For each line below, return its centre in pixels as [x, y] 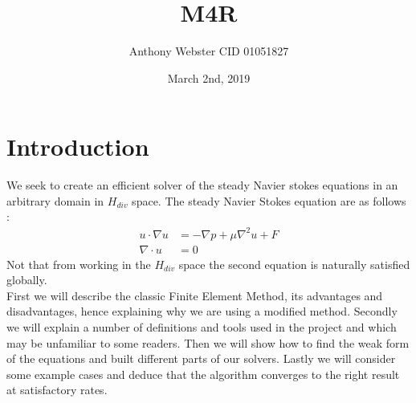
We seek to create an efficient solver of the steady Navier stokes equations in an [202, 185]
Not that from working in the [79, 264]
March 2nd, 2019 [209, 77]
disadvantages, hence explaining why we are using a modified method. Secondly [202, 311]
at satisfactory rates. [57, 390]
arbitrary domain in [55, 200]
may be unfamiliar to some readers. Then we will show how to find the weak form [208, 342]
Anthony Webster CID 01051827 [209, 51]
